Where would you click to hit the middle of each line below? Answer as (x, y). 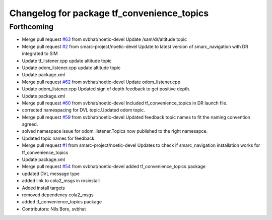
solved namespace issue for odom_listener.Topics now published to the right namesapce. (115, 131)
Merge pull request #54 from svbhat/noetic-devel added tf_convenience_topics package (114, 167)
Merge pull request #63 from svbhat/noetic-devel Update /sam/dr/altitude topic (105, 39)
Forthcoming (31, 27)
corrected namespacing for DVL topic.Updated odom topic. (84, 110)
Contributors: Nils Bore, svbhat (54, 209)
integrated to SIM (40, 53)
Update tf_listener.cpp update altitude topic (67, 61)
